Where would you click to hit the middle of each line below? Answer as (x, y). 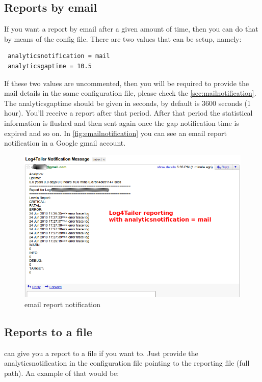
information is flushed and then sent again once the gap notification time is (122, 122)
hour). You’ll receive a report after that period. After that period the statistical (128, 113)
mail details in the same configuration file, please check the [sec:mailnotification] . (130, 93)
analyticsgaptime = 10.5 (50, 66)
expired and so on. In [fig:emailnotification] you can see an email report (116, 133)
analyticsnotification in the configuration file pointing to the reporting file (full (127, 363)
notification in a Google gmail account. (65, 143)
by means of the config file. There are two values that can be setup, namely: (123, 38)
